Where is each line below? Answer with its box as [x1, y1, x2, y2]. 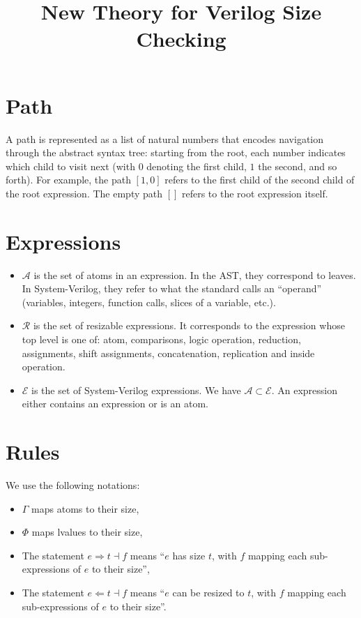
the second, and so [258, 158, 337, 173]
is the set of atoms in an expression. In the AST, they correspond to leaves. [33, 267, 356, 282]
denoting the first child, [146, 158, 247, 173]
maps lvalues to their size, [31, 525, 143, 539]
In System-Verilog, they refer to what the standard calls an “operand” [22, 281, 322, 296]
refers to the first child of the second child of [164, 172, 355, 187]
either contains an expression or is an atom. [22, 396, 208, 411]
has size [172, 548, 206, 562]
